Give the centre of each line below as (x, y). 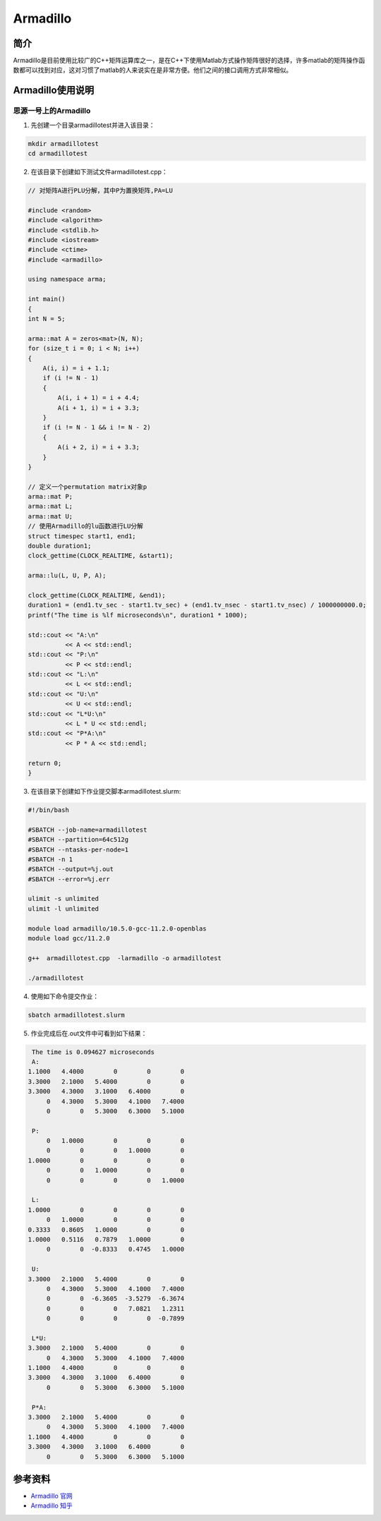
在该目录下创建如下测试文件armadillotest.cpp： (99, 171)
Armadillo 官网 (52, 1496)
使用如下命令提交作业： (65, 996)
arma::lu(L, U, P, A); (67, 576)
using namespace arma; (67, 279)
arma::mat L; (50, 507)
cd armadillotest (58, 153)
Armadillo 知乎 (52, 1505)
